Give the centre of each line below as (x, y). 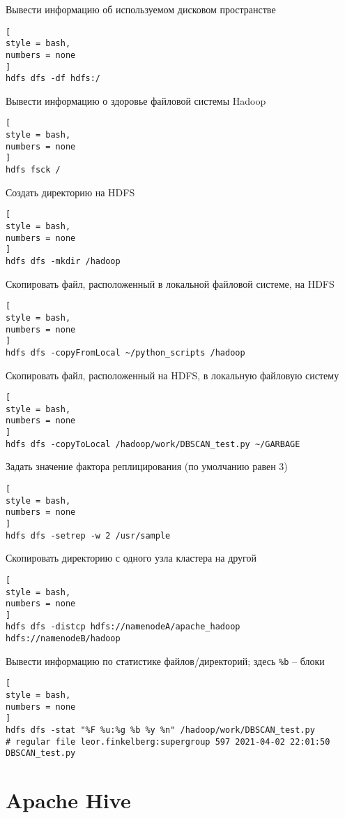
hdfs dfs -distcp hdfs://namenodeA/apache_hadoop (123, 627)
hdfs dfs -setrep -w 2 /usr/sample (88, 535)
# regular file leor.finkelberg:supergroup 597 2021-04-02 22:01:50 (168, 742)
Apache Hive (68, 800)
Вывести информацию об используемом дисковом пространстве (141, 9)
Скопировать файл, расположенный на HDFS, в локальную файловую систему (172, 375)
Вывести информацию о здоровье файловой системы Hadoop (136, 100)
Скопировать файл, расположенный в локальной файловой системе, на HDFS (170, 283)
